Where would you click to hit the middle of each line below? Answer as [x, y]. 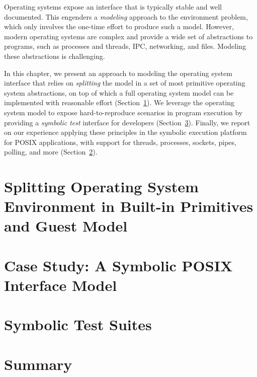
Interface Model [61, 285]
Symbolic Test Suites [78, 324]
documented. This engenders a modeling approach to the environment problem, [126, 16]
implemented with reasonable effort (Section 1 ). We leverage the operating [119, 102]
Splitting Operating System [101, 186]
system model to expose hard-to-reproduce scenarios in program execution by [123, 112]
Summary [38, 364]
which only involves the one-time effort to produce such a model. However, [119, 26]
